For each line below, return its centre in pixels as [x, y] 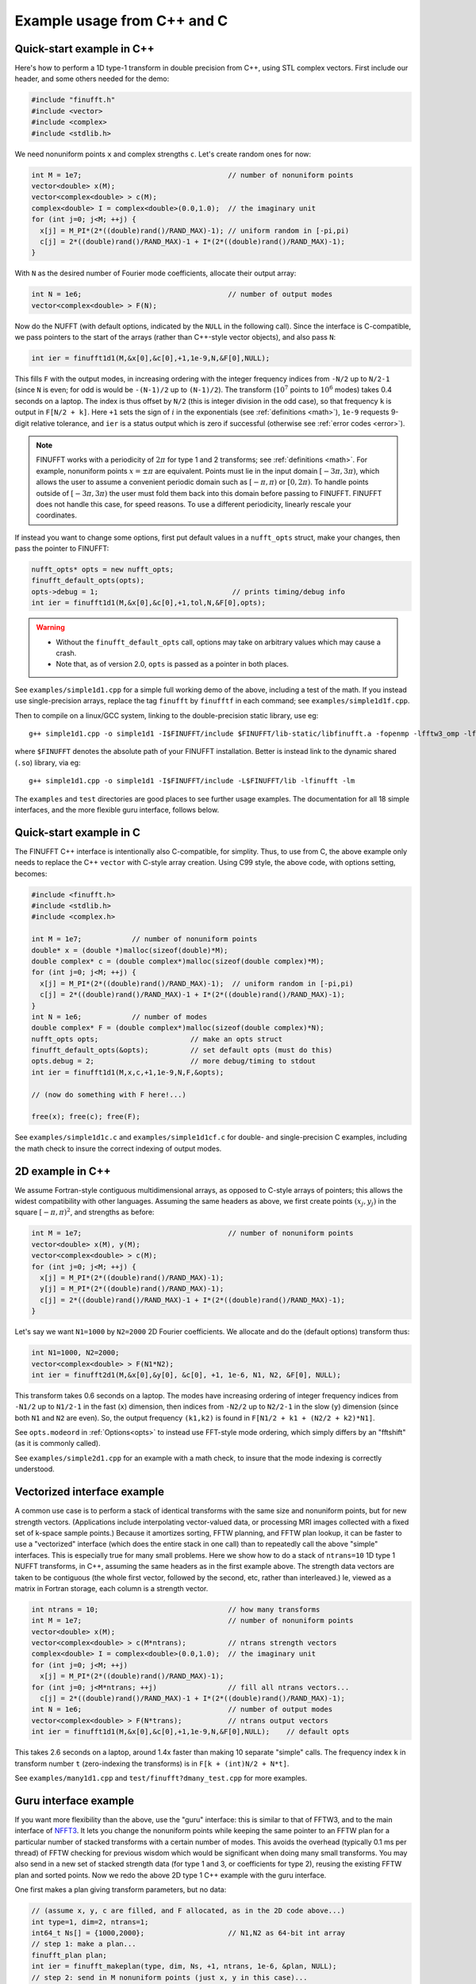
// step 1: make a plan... [84, 1944]
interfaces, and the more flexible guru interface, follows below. [117, 809]
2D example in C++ [63, 1171]
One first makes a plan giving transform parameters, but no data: [121, 1890]
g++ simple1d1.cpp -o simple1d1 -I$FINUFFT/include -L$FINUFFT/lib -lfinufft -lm [192, 781]
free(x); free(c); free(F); [86, 1117]
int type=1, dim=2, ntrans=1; [90, 1922]
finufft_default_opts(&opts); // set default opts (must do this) [182, 1050]
